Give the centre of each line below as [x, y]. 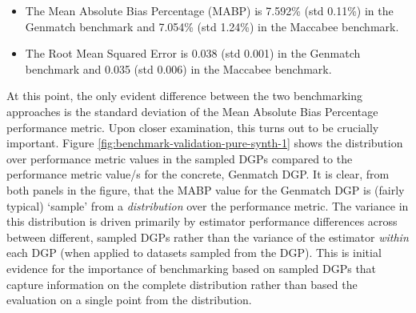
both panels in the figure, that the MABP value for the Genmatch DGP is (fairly [206, 189]
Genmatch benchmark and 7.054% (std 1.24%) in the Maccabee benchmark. [212, 26]
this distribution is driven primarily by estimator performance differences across [202, 221]
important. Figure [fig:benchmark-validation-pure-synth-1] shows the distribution [205, 143]
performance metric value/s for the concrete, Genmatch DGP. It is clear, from [198, 174]
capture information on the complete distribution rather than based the [182, 284]
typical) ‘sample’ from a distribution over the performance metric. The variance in [208, 205]
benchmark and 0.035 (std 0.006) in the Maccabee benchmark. [178, 68]
